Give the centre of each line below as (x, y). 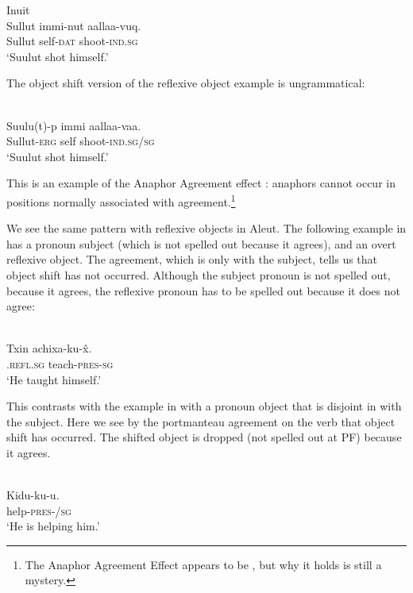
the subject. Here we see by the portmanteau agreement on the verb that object (201, 421)
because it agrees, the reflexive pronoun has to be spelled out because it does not (203, 290)
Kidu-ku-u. (33, 495)
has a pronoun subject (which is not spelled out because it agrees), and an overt (201, 243)
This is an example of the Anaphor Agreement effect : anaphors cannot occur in (201, 183)
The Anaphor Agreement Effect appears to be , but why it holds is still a (203, 564)
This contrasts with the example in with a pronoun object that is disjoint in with (204, 406)
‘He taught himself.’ (54, 379)
